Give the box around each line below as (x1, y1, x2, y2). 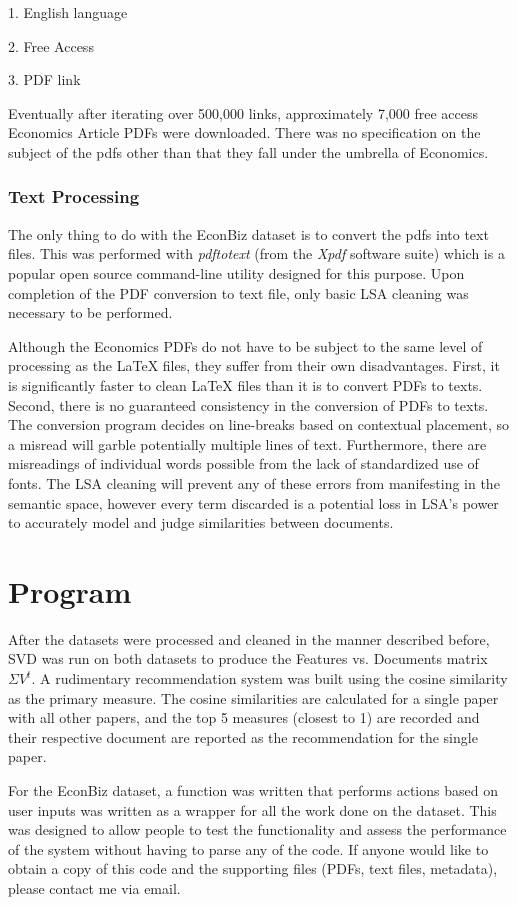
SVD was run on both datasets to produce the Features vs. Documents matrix (8, 648, 488, 669)
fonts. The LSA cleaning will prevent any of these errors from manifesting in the (8, 472, 500, 493)
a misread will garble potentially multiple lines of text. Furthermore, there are (8, 433, 487, 454)
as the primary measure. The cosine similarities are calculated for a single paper (8, 687, 499, 708)
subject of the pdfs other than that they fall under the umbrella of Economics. (8, 141, 489, 162)
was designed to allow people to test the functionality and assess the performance (8, 819, 507, 840)
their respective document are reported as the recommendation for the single (8, 726, 478, 747)
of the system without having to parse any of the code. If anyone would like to (8, 838, 489, 859)
